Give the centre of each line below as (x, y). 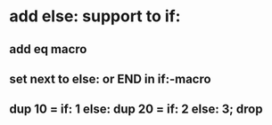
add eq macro (48, 49)
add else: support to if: (95, 16)
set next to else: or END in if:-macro (110, 78)
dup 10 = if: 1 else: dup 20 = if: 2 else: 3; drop (136, 109)
